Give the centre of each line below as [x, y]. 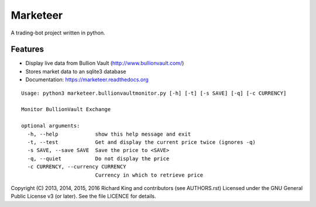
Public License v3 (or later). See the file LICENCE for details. [83, 196]
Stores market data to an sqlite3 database [76, 71]
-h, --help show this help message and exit [109, 134]
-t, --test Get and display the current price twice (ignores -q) [141, 142]
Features [27, 49]
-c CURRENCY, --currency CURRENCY [77, 167]
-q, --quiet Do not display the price [98, 158]
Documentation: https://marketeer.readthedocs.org [87, 80]
